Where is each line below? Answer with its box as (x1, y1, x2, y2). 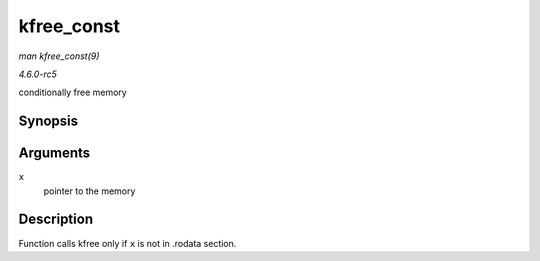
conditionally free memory (18, 86, 127, 99)
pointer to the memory (43, 185, 136, 197)
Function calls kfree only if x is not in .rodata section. (18, 237, 237, 249)
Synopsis (18, 113, 79, 130)
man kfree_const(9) (18, 50, 100, 62)
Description (18, 211, 94, 228)
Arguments (18, 145, 91, 162)
